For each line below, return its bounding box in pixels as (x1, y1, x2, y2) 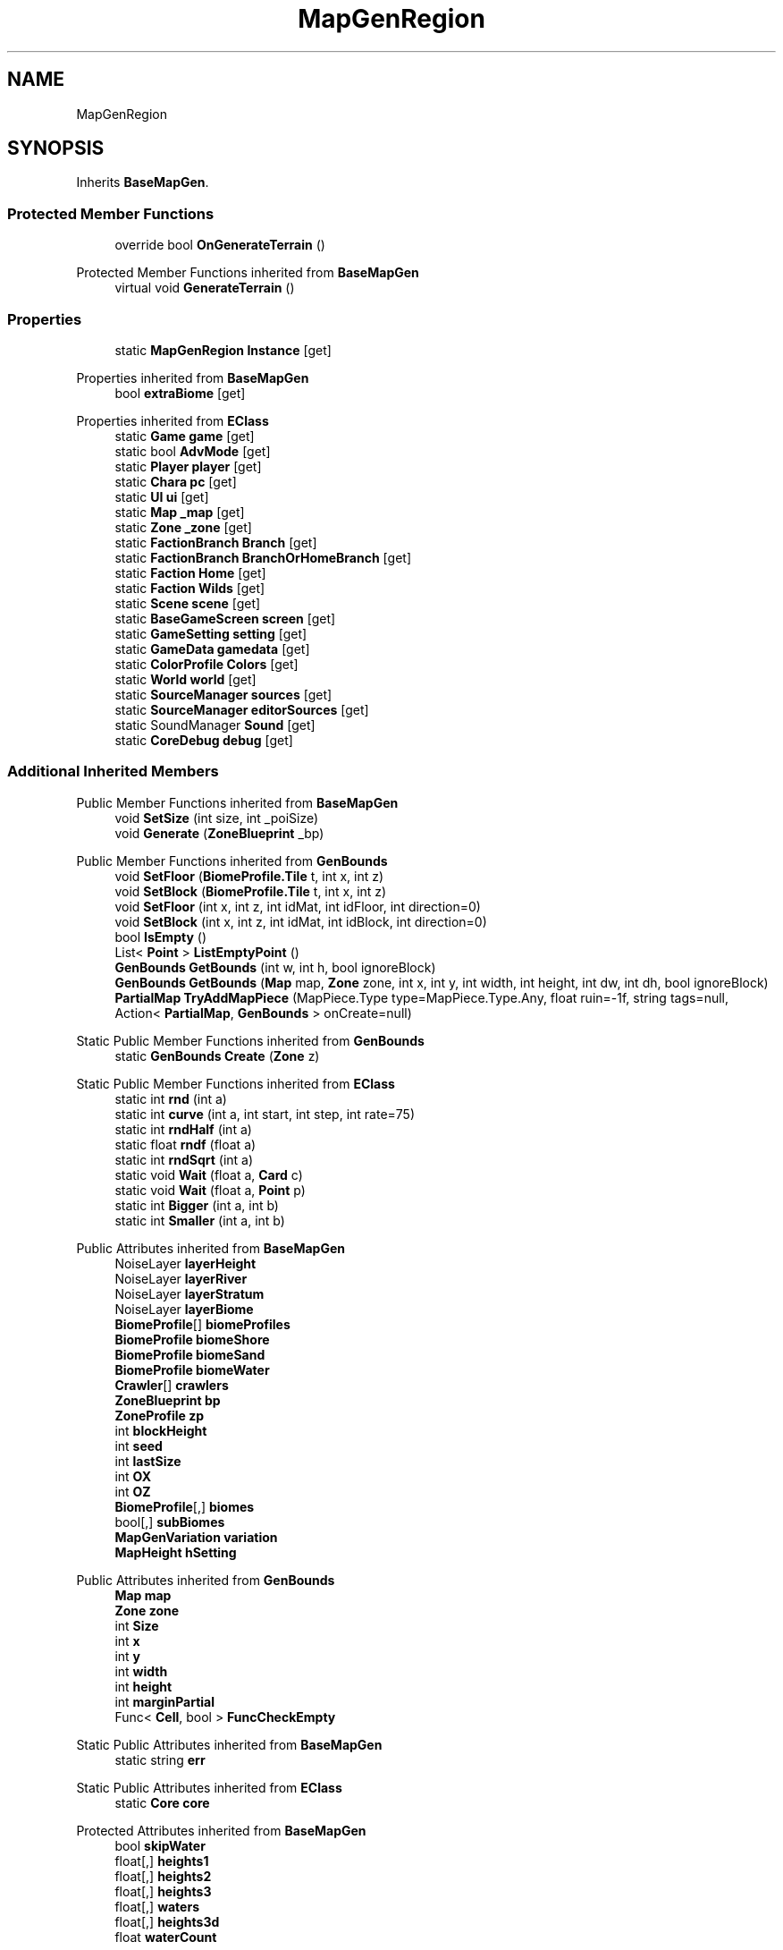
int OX (114, 1468, 151, 1484)
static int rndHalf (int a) (114, 1121, 252, 1137)
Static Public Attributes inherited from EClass (76, 1779, 342, 1795)
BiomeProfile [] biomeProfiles (114, 1316, 290, 1332)
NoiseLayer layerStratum (114, 1285, 265, 1301)
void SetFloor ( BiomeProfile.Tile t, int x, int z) (114, 868, 384, 884)
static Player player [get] (114, 458, 262, 474)
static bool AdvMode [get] (114, 443, 271, 459)
